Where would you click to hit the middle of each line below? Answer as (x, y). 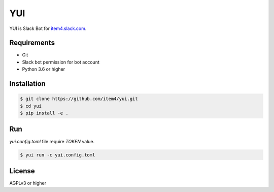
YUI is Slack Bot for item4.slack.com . (48, 28)
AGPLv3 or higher (28, 183)
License (22, 171)
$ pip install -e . (44, 113)
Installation (27, 84)
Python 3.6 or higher (44, 69)
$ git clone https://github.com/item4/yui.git (79, 99)
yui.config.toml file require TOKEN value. (52, 141)
